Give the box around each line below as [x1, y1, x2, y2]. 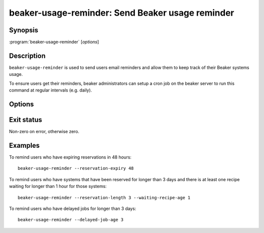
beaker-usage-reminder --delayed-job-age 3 [18, 217, 124, 223]
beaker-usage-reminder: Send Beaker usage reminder [9, 7, 235, 18]
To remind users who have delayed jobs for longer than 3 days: [9, 206, 136, 211]
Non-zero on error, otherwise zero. [9, 129, 80, 135]
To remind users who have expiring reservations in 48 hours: [9, 154, 132, 160]
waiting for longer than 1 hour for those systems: [9, 184, 107, 189]
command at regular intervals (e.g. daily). [9, 87, 92, 93]
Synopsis [9, 26, 39, 34]
